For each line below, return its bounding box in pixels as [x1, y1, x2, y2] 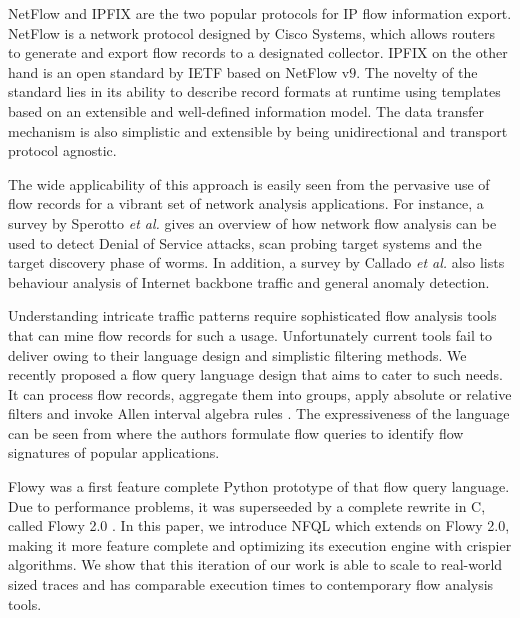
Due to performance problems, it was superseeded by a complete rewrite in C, [8, 495, 486, 516]
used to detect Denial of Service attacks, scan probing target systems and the [8, 232, 482, 253]
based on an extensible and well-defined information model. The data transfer [8, 100, 484, 121]
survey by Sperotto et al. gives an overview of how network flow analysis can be [8, 212, 497, 233]
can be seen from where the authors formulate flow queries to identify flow [8, 422, 464, 443]
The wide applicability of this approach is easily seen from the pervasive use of [8, 173, 490, 194]
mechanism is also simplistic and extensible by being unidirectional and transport [8, 120, 508, 141]
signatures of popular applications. [8, 442, 220, 463]
